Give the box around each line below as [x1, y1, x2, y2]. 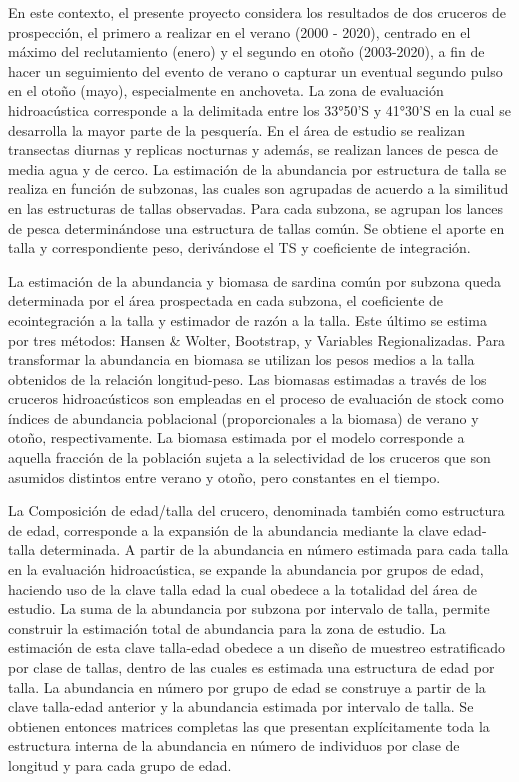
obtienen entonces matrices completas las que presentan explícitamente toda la [8, 715, 490, 736]
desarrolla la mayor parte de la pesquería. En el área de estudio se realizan [8, 119, 465, 140]
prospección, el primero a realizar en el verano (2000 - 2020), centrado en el [8, 21, 471, 42]
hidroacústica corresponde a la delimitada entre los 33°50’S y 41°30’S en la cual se [8, 99, 511, 120]
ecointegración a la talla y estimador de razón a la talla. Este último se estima [8, 309, 487, 330]
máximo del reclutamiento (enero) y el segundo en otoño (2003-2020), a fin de [8, 41, 485, 62]
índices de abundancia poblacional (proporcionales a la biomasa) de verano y [8, 407, 479, 428]
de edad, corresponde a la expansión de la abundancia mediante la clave [8, 519, 449, 540]
